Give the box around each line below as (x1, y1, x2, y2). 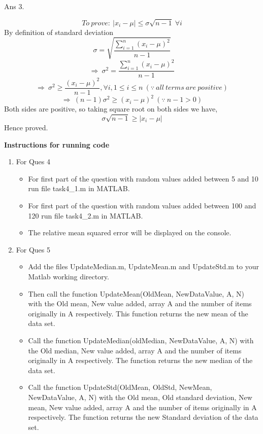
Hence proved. (4, 122, 48, 133)
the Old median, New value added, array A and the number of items (28, 345, 242, 355)
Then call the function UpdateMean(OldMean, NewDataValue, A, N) (28, 288, 244, 299)
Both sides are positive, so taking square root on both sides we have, (4, 103, 218, 114)
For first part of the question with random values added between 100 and (28, 200, 256, 210)
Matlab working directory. (28, 271, 109, 281)
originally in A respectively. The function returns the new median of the (28, 355, 253, 366)
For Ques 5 (16, 244, 50, 255)
